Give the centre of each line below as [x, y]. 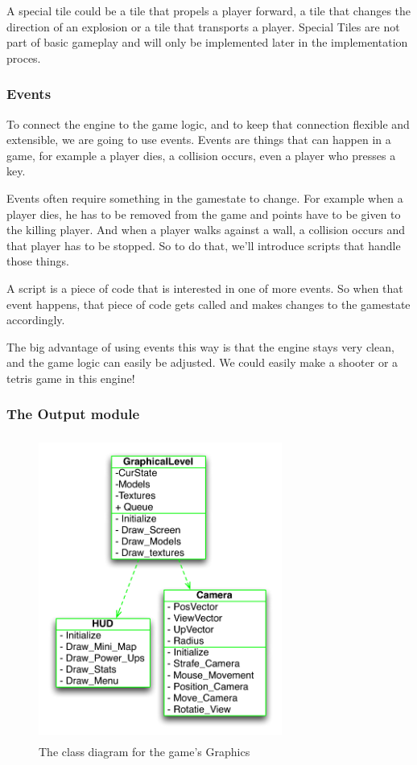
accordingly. [36, 320]
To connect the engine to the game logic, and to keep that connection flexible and [208, 123]
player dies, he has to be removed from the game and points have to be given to [204, 214]
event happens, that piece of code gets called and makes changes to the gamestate [208, 304]
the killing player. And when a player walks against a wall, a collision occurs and [206, 230]
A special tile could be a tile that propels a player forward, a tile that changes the [209, 10]
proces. [24, 58]
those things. [38, 261]
